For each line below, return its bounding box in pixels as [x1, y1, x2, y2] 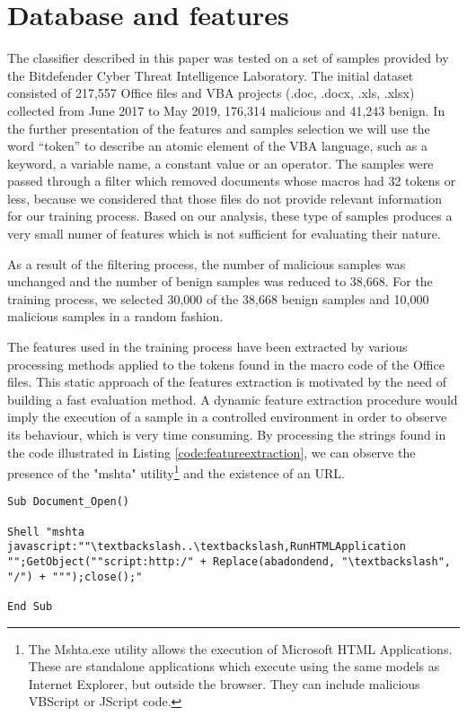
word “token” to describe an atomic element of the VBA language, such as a [7, 136, 427, 155]
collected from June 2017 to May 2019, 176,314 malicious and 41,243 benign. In [7, 100, 445, 119]
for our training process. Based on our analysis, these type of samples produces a [7, 206, 453, 225]
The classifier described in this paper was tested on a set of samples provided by [7, 48, 449, 67]
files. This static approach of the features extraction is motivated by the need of [7, 372, 446, 391]
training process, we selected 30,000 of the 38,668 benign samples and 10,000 [7, 289, 429, 308]
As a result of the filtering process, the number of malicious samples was [7, 254, 406, 273]
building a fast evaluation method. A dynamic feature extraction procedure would [7, 389, 458, 408]
